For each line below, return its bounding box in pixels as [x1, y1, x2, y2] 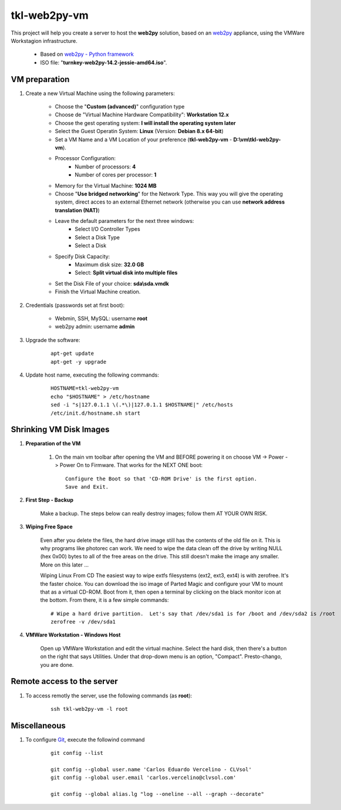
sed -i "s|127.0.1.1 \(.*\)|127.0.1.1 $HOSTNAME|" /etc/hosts [50, 402, 234, 408]
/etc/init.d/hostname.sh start [50, 409, 141, 416]
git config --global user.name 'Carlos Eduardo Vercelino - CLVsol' [50, 766, 252, 772]
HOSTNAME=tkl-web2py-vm [50, 385, 119, 392]
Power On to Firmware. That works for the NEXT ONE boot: [59, 462, 203, 469]
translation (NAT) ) [55, 206, 100, 213]
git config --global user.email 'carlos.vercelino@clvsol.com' [50, 774, 237, 781]
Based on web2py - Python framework [40, 50, 134, 58]
